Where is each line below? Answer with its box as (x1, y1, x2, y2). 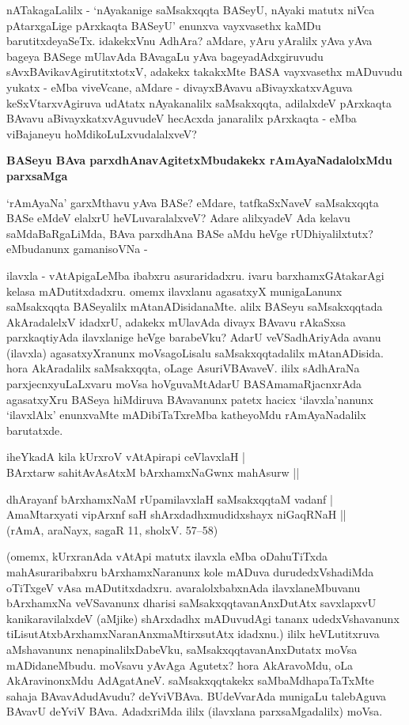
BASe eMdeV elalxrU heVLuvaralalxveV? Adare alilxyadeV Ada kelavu (6, 210, 350, 226)
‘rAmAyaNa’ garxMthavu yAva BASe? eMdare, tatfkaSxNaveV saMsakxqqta (6, 194, 379, 210)
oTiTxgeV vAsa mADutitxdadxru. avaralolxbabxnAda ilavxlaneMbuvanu (6, 579, 361, 595)
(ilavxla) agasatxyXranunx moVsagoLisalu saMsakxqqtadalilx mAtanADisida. (6, 344, 384, 361)
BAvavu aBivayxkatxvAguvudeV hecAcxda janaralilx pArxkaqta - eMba (6, 110, 357, 126)
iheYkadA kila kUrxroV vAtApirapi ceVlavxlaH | (6, 448, 245, 465)
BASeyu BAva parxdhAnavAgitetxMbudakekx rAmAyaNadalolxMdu (6, 152, 392, 168)
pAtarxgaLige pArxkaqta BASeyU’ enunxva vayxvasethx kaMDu (6, 17, 321, 33)
